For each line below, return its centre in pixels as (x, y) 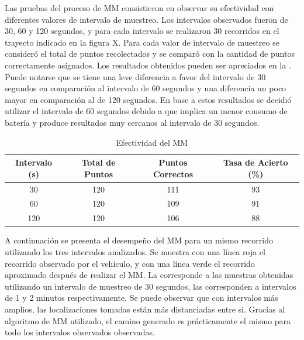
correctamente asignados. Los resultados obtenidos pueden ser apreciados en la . (148, 65)
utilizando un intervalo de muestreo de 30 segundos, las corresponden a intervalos (151, 286)
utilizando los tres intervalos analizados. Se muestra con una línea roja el (135, 251)
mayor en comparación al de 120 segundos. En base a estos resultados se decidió (148, 99)
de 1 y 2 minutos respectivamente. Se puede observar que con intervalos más (141, 298)
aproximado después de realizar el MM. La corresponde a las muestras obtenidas (149, 275)
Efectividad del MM (152, 142)
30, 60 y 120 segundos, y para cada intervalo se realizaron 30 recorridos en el (142, 31)
